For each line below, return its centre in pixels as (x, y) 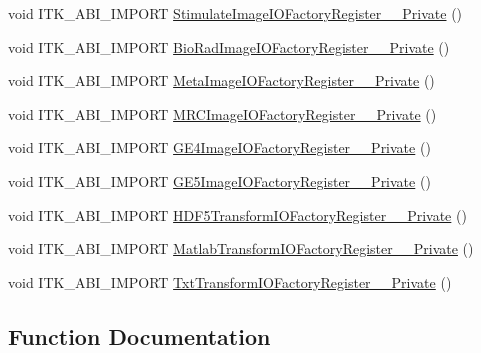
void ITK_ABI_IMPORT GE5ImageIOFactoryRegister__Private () (219, 180)
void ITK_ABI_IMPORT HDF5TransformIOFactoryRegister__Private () (237, 214)
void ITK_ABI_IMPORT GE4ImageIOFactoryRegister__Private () (219, 147)
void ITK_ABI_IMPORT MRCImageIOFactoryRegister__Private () (222, 113)
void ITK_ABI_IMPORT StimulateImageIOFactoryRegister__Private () (235, 13)
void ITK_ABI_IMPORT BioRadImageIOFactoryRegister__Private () (229, 46)
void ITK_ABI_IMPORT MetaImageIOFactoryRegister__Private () (221, 80)
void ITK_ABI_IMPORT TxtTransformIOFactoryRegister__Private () (230, 281)
